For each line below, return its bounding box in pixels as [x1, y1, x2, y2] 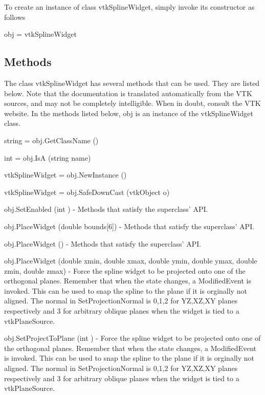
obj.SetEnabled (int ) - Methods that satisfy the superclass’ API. [4, 204, 208, 214]
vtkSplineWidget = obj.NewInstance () [4, 169, 127, 180]
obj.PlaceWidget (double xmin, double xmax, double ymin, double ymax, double [4, 255, 257, 266]
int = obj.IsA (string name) [4, 152, 91, 163]
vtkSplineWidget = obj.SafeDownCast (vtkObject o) [4, 186, 170, 197]
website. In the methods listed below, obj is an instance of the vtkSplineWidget [4, 107, 253, 118]
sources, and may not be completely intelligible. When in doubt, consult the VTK [4, 98, 261, 108]
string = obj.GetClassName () [4, 135, 99, 145]
